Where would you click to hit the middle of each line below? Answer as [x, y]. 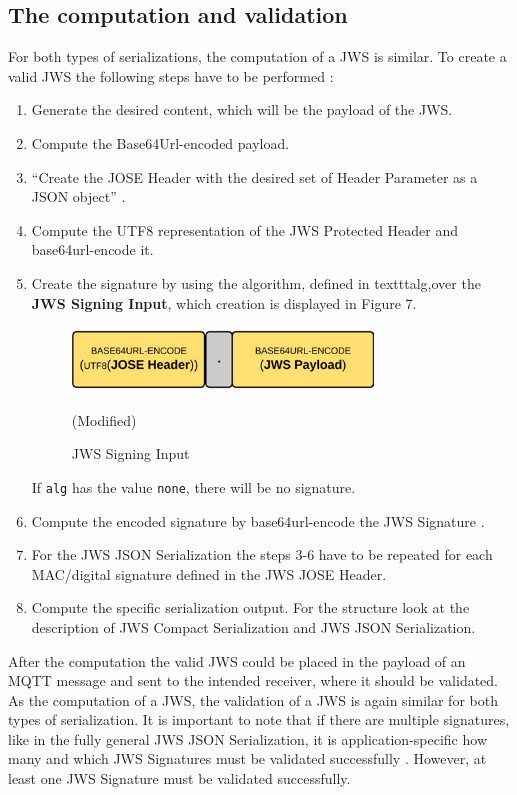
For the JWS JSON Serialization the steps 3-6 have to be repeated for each [262, 554]
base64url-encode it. [92, 249]
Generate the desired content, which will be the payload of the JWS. [242, 109]
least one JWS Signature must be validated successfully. [179, 778]
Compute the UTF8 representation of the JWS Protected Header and [245, 229]
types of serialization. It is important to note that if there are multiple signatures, [259, 719]
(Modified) [104, 419]
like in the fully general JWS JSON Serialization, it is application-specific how [247, 738]
